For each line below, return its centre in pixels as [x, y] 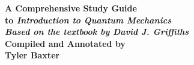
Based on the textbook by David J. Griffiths [97, 32]
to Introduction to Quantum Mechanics [88, 20]
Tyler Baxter [32, 55]
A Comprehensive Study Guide [71, 8]
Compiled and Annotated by [65, 43]
